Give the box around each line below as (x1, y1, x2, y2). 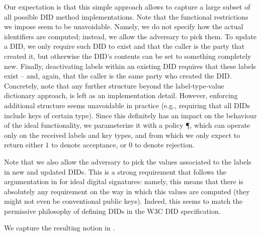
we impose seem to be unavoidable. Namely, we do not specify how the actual (4, 21, 243, 32)
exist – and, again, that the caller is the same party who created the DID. (4, 70, 232, 81)
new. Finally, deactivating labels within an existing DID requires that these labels (4, 60, 256, 71)
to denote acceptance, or (51, 139, 127, 150)
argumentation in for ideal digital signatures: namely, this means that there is (4, 176, 243, 187)
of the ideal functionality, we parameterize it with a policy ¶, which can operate (4, 120, 250, 130)
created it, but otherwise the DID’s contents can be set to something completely (4, 50, 251, 61)
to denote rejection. (134, 139, 195, 150)
